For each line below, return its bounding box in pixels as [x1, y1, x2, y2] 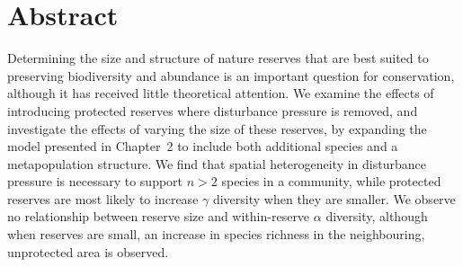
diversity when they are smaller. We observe [212, 189, 456, 208]
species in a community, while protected [221, 172, 441, 191]
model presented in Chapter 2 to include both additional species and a [7, 137, 398, 156]
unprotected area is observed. [7, 242, 169, 261]
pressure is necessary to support [7, 172, 183, 191]
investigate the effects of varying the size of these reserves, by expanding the [7, 119, 427, 138]
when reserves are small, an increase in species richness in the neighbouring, [7, 225, 425, 244]
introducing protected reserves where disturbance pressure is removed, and [7, 101, 418, 120]
